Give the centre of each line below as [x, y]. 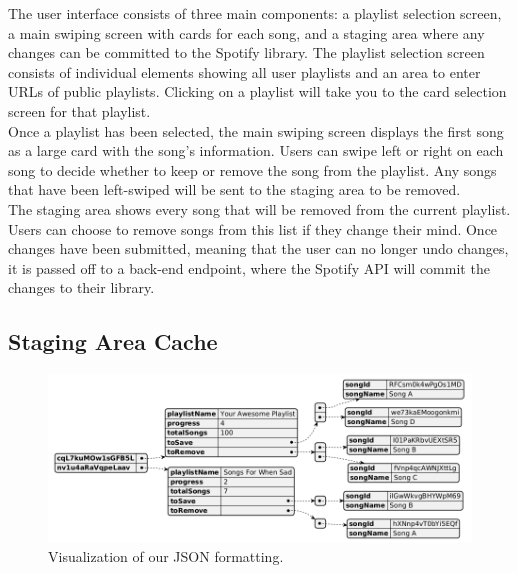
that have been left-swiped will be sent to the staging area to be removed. [234, 189]
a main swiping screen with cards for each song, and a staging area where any [246, 32]
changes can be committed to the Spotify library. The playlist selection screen [246, 52]
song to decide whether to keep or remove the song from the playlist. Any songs [252, 169]
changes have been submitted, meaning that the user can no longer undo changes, [258, 248]
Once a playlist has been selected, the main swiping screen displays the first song [256, 130]
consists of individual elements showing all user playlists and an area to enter [244, 71]
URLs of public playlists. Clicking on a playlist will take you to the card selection [257, 91]
